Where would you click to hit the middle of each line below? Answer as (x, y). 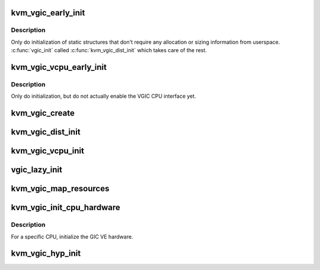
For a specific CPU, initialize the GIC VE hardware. (72, 236)
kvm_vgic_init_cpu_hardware (66, 208)
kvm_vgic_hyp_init (46, 254)
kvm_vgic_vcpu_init (47, 151)
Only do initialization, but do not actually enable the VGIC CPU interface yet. (104, 96)
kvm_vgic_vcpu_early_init (59, 67)
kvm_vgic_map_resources (60, 189)
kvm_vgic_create (43, 113)
